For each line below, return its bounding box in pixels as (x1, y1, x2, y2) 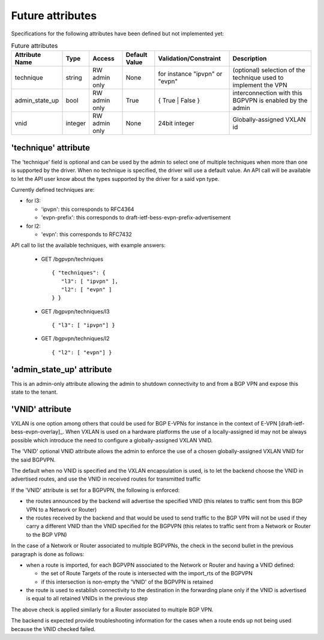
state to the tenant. (11, 388, 58, 396)
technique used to (232, 74, 284, 82)
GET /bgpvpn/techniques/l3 (41, 307, 110, 315)
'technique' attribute (11, 143, 90, 153)
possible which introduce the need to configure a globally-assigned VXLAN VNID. (11, 436, 213, 443)
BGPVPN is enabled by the (232, 96, 308, 105)
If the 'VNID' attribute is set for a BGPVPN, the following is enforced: (11, 486, 180, 494)
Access (92, 55, 115, 63)
